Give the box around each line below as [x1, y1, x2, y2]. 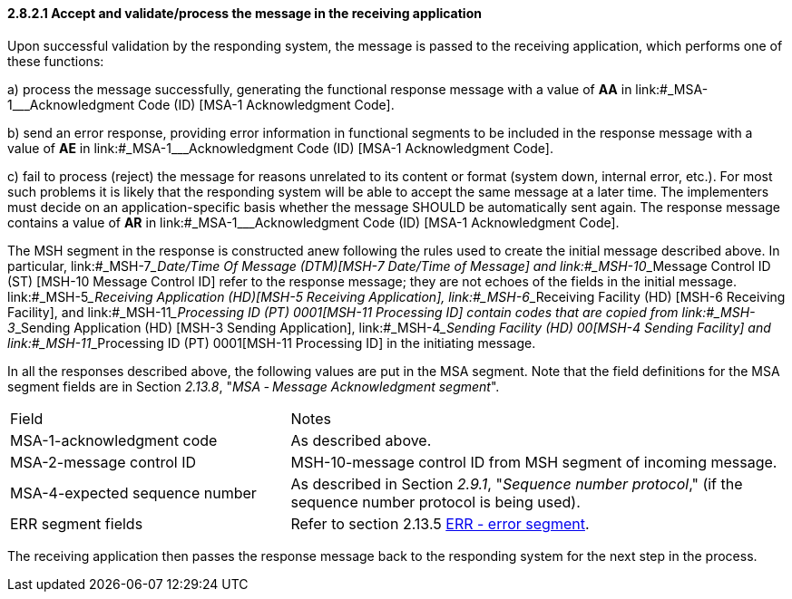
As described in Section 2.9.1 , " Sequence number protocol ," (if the [290, 474, 743, 493]
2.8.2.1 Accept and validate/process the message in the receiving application [7, 5, 482, 21]
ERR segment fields [10, 514, 143, 533]
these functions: [7, 53, 104, 69]
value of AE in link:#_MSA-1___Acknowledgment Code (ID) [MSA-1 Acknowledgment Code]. [7, 140, 553, 156]
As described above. [290, 430, 432, 449]
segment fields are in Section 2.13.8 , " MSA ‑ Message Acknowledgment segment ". [7, 378, 500, 394]
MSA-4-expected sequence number [10, 483, 257, 502]
